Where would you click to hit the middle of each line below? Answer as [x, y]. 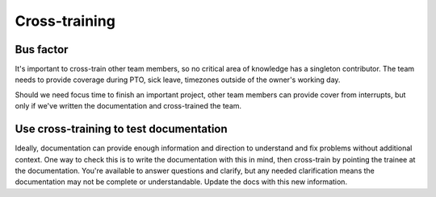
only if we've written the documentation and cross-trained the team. [128, 106]
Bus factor [42, 49]
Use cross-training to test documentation [121, 129]
